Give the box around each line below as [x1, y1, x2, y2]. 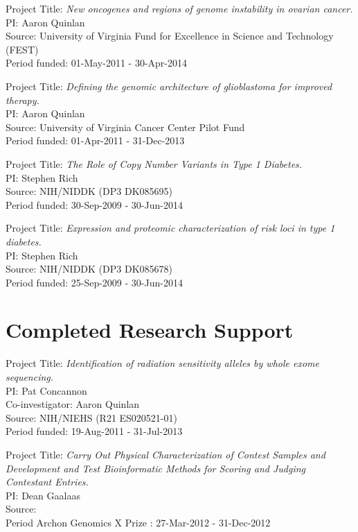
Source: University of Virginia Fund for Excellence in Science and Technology [6, 28, 334, 43]
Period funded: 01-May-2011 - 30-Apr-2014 [6, 55, 188, 70]
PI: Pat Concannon [6, 383, 87, 397]
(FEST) [6, 42, 39, 56]
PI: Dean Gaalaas [6, 488, 80, 502]
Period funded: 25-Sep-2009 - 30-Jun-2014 [6, 275, 183, 289]
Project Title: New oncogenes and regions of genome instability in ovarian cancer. [6, 1, 353, 15]
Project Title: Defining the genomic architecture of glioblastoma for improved [6, 78, 332, 93]
